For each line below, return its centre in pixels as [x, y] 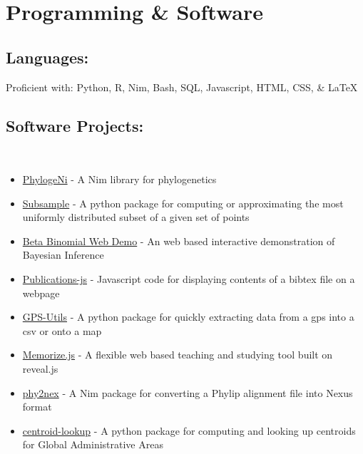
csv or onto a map [62, 330]
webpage [41, 293]
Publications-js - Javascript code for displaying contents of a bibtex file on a [189, 278]
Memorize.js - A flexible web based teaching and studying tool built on [178, 355]
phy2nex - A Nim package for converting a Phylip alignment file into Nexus [188, 392]
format [37, 407]
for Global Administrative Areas [93, 444]
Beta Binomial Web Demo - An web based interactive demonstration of [179, 241]
